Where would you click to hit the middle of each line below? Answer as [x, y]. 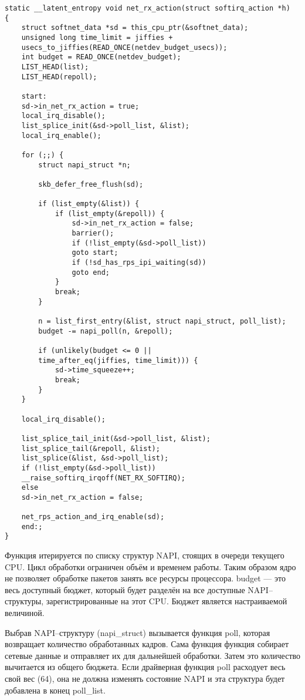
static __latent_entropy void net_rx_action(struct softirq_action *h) [148, 8]
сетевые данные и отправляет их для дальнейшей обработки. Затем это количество [153, 655]
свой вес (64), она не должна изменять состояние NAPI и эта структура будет [145, 679]
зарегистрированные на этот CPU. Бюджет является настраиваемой [167, 601]
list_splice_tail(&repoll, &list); [91, 448]
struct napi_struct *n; [84, 165]
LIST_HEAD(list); [55, 67]
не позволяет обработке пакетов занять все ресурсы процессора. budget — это [145, 578]
